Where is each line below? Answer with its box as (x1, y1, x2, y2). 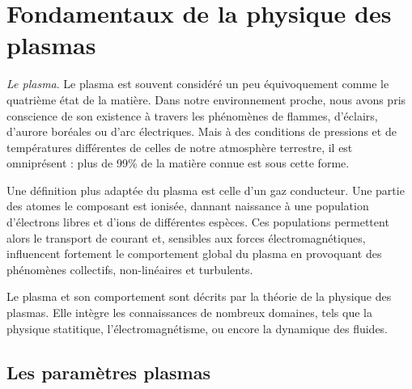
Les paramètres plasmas (6, 359, 210, 384)
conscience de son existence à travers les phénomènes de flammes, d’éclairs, (6, 107, 378, 124)
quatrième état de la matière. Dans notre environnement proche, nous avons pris (6, 91, 406, 108)
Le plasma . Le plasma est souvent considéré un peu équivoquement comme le (6, 75, 389, 92)
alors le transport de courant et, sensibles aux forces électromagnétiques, (6, 229, 366, 246)
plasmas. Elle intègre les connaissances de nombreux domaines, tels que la (6, 304, 372, 321)
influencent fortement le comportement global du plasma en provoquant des (6, 245, 382, 262)
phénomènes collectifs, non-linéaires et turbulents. (6, 260, 253, 277)
